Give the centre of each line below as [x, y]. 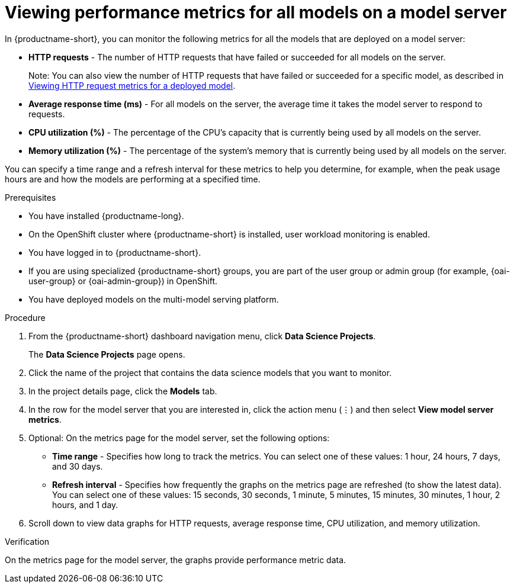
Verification [27, 541]
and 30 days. [78, 466]
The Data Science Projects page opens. [107, 354]
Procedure [25, 317]
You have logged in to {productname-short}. [115, 252]
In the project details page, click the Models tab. [123, 391]
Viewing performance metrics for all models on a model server [256, 12]
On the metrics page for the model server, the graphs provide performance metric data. [176, 560]
